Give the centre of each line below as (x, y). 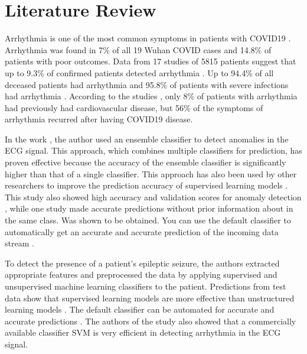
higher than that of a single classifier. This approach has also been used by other (151, 173)
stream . (19, 243)
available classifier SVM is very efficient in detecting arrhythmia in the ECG (143, 332)
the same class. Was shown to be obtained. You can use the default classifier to (148, 220)
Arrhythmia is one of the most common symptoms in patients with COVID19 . (148, 38)
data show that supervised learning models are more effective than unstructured (150, 298)
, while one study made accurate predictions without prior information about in (149, 208)
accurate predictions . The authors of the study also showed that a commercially (151, 321)
